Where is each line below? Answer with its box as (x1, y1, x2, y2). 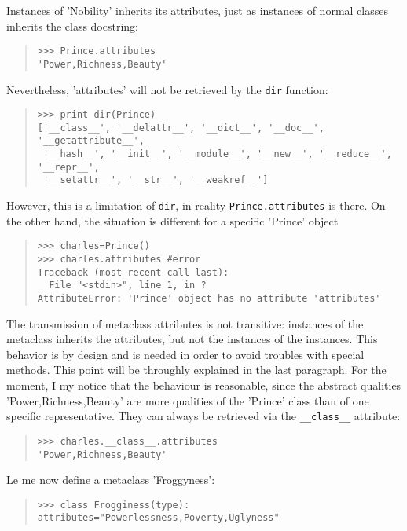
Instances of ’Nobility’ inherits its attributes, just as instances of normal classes (6, 2, 388, 18)
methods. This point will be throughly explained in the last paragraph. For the (6, 361, 387, 378)
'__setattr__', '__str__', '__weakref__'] (42, 174, 269, 186)
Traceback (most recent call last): (37, 266, 229, 278)
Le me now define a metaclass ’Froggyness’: (6, 471, 215, 488)
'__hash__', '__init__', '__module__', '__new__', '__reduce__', (42, 148, 392, 160)
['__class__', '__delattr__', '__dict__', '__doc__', (37, 122, 324, 134)
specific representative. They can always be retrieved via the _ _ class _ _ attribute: (6, 408, 401, 424)
